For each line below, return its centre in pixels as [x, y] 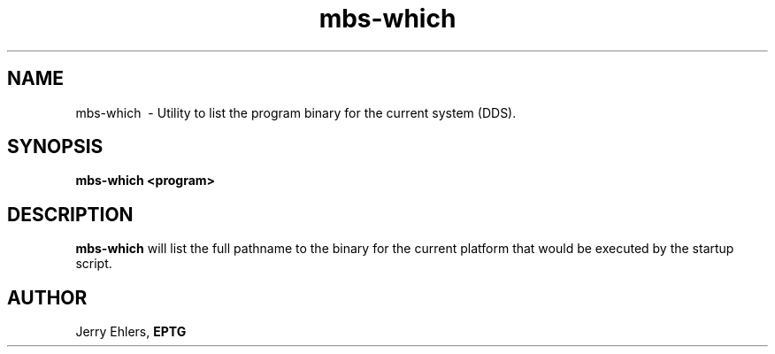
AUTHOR [47, 297]
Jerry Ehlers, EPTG [131, 332]
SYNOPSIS [55, 147]
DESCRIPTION [70, 214]
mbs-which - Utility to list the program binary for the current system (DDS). [296, 112]
